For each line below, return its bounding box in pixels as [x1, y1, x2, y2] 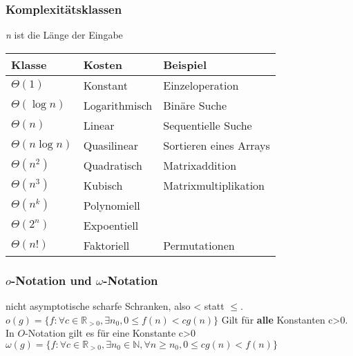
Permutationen [163, 237, 235, 253]
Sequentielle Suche [163, 117, 252, 133]
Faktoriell [83, 237, 130, 253]
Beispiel [163, 56, 207, 72]
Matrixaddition [163, 157, 237, 173]
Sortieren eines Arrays [163, 137, 270, 153]
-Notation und [10, 271, 92, 288]
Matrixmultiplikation [163, 177, 265, 193]
